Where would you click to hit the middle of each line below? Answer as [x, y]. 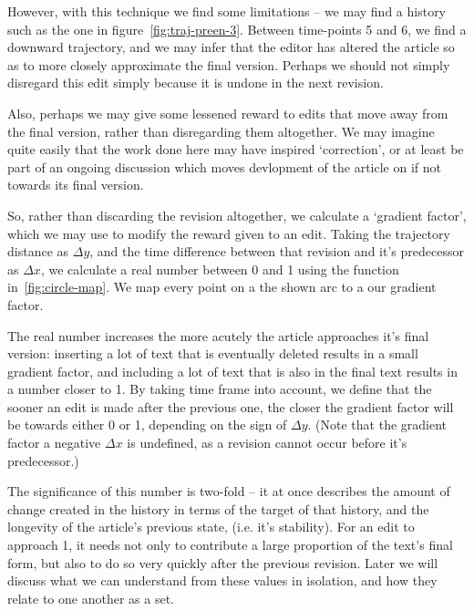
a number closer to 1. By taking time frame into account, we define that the [220, 389]
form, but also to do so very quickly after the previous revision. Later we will [223, 562]
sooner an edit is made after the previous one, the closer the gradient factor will [231, 406]
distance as [38, 251]
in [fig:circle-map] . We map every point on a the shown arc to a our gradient [222, 287]
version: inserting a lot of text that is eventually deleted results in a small [213, 353]
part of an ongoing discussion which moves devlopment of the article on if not [224, 166]
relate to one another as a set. [91, 598]
